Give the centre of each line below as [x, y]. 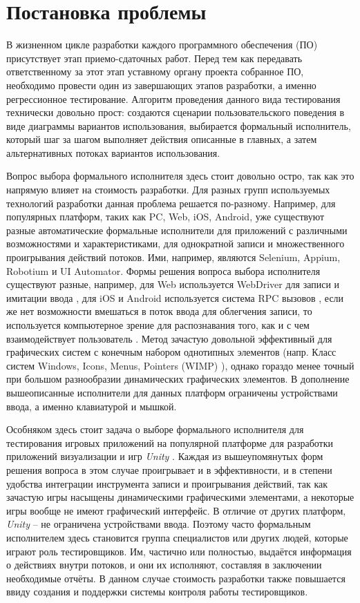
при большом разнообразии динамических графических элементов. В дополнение [178, 379]
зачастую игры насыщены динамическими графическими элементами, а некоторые [180, 497]
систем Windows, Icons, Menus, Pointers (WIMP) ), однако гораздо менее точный [180, 365]
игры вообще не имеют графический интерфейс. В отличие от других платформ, [176, 510]
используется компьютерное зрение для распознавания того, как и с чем [158, 325]
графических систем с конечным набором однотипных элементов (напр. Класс [171, 352]
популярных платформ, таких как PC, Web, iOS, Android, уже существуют [165, 217]
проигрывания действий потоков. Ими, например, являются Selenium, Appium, [173, 257]
